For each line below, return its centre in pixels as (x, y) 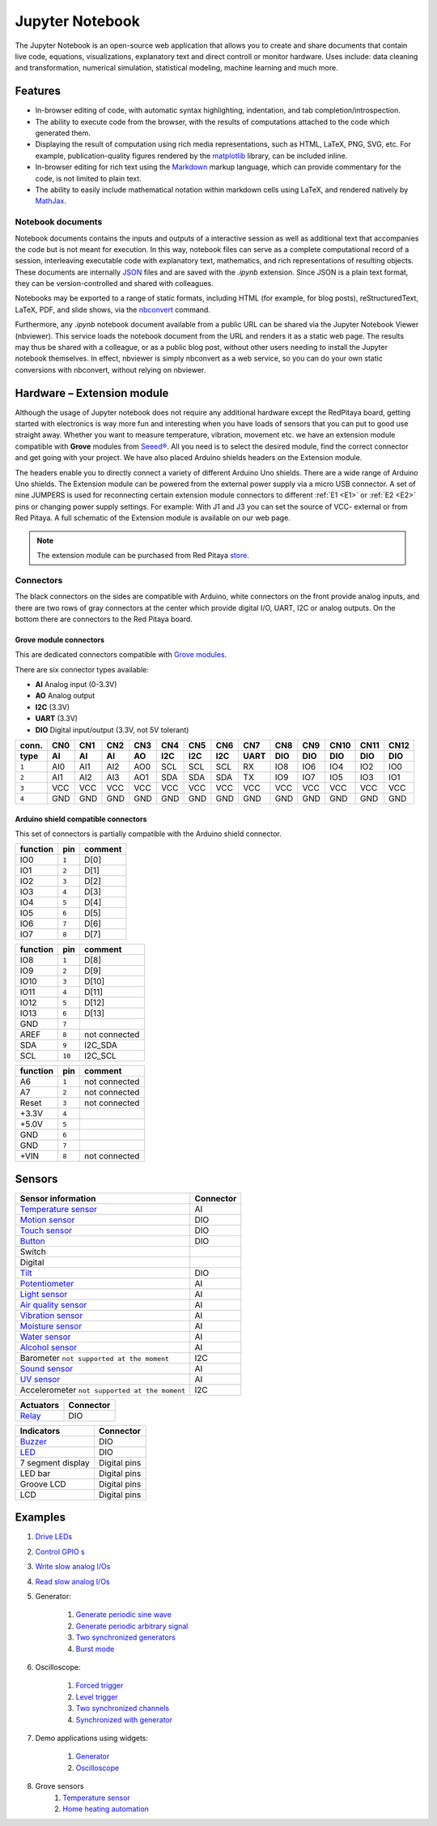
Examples (40, 1518)
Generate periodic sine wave (123, 1615)
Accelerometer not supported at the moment (103, 1389)
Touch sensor (46, 1230)
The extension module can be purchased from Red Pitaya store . (143, 555)
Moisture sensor (51, 1326)
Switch (33, 1252)
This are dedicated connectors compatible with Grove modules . (121, 655)
